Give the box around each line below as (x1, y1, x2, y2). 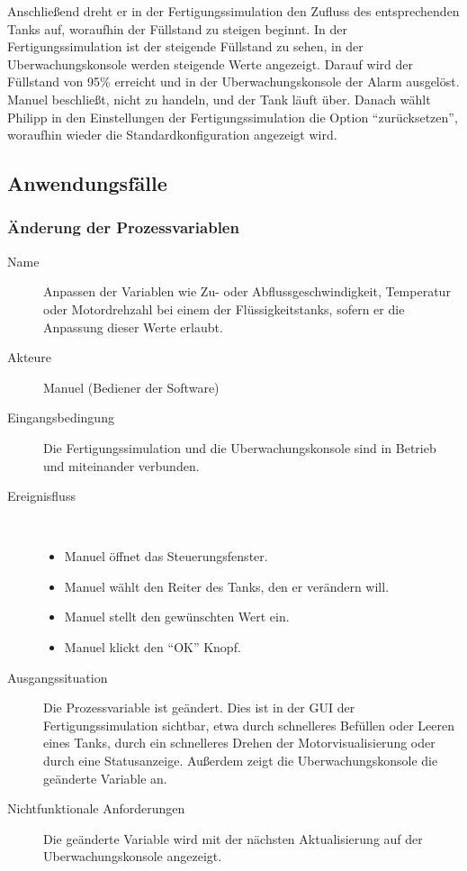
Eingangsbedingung (7, 408, 114, 427)
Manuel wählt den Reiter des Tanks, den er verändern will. (64, 576, 390, 595)
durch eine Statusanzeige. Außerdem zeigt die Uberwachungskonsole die (43, 751, 438, 770)
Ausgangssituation (7, 667, 108, 686)
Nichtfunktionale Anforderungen (7, 799, 185, 818)
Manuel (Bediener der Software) (43, 377, 220, 396)
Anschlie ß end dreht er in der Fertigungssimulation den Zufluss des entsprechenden (7, 2, 460, 20)
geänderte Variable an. (43, 768, 167, 787)
